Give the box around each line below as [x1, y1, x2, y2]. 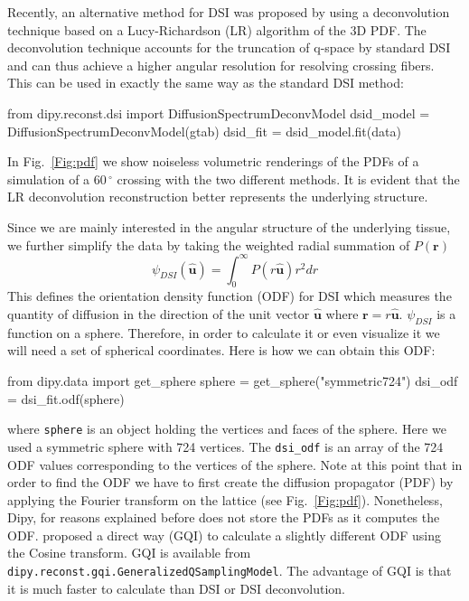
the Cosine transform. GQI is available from [7, 543, 251, 562]
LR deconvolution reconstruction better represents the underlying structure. [7, 187, 428, 206]
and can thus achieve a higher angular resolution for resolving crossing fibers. [7, 55, 435, 74]
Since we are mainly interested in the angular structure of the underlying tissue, [7, 217, 451, 236]
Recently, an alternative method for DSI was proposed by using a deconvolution [7, 3, 450, 21]
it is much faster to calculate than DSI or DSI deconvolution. [7, 578, 345, 597]
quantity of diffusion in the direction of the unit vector [7, 305, 310, 324]
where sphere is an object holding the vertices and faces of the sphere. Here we [7, 419, 446, 438]
